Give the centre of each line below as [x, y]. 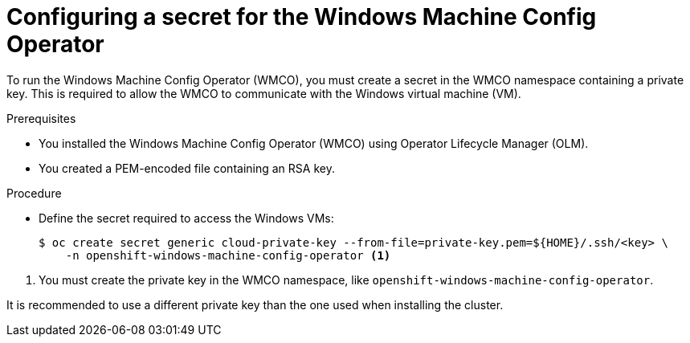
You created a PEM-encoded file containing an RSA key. [187, 168]
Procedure [34, 193]
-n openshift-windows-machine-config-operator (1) [228, 255]
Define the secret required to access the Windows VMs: [186, 218]
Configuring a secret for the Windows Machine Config [302, 17]
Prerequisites [41, 118]
